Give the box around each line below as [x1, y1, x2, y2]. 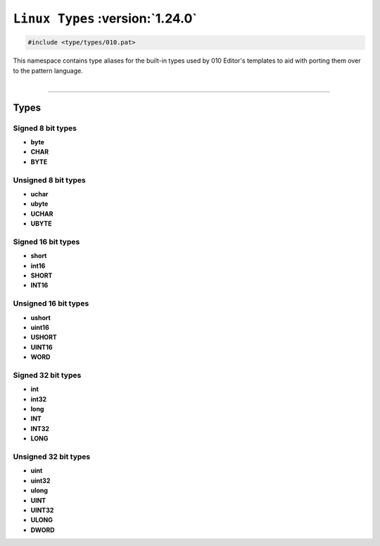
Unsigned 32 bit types [13, 452, 91, 461]
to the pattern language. [13, 66, 84, 75]
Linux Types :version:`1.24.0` [13, 11, 197, 26]
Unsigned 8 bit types [13, 175, 86, 185]
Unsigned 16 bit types [13, 299, 89, 309]
